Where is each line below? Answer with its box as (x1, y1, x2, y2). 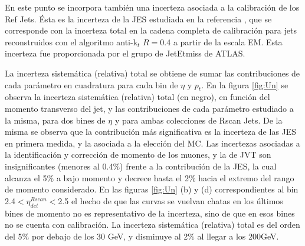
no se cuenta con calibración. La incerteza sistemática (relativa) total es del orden (5, 218, 300, 231)
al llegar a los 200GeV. (197, 230, 279, 242)
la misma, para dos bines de (5, 114, 106, 126)
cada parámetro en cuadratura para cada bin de (5, 78, 178, 91)
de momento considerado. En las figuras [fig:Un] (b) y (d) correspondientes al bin (5, 183, 299, 195)
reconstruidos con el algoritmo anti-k (5, 35, 138, 48)
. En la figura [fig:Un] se (201, 78, 288, 91)
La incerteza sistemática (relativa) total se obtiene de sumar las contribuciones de (5, 67, 300, 79)
